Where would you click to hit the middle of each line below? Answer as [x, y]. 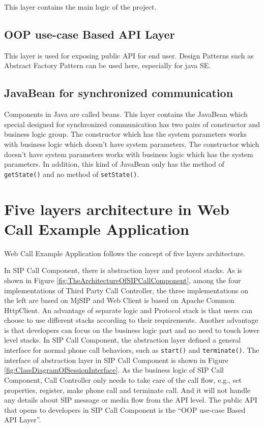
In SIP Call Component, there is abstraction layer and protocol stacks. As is [123, 270]
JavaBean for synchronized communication [119, 93]
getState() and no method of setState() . [72, 174]
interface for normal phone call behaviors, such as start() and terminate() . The [132, 350]
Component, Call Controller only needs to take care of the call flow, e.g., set [123, 379]
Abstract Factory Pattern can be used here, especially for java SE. [108, 65]
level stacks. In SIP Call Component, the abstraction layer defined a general [123, 340]
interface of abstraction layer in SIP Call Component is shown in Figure [116, 360]
